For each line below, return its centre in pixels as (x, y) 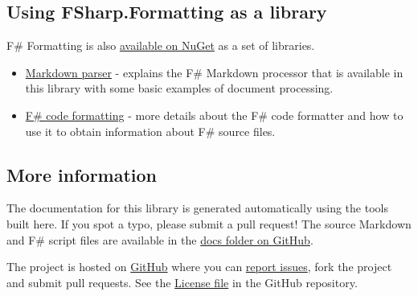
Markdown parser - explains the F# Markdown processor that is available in (214, 72)
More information (82, 174)
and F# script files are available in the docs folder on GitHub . (160, 239)
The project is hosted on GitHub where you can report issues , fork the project (199, 267)
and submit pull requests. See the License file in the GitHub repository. (182, 282)
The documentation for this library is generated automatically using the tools (197, 208)
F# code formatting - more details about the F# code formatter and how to (214, 115)
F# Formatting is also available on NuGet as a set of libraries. (161, 45)
